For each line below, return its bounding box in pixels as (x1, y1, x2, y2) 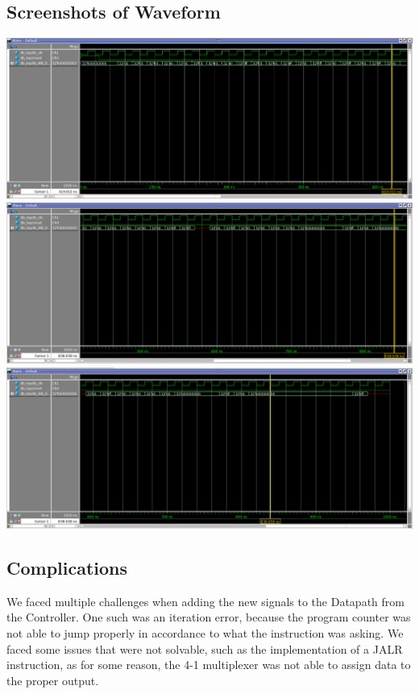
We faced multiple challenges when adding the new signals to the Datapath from (6, 592, 404, 609)
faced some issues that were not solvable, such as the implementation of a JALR (6, 640, 403, 657)
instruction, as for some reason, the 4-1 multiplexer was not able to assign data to (6, 656, 411, 673)
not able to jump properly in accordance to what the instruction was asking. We (6, 625, 404, 642)
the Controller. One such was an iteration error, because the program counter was (6, 609, 411, 625)
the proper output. (6, 671, 99, 688)
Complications (6, 555, 128, 580)
